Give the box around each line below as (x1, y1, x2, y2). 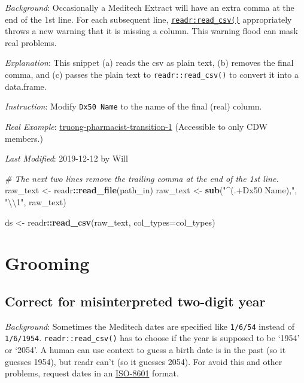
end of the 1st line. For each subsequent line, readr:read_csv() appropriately (5, 13, 292, 25)
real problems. (5, 36, 57, 48)
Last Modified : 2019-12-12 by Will (5, 152, 128, 165)
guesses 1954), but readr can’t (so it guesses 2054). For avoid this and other (5, 355, 282, 367)
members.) (5, 132, 43, 144)
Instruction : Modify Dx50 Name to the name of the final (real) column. (5, 100, 262, 113)
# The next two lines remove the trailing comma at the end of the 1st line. (5, 172, 279, 184)
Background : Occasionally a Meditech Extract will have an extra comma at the (5, 1, 294, 13)
